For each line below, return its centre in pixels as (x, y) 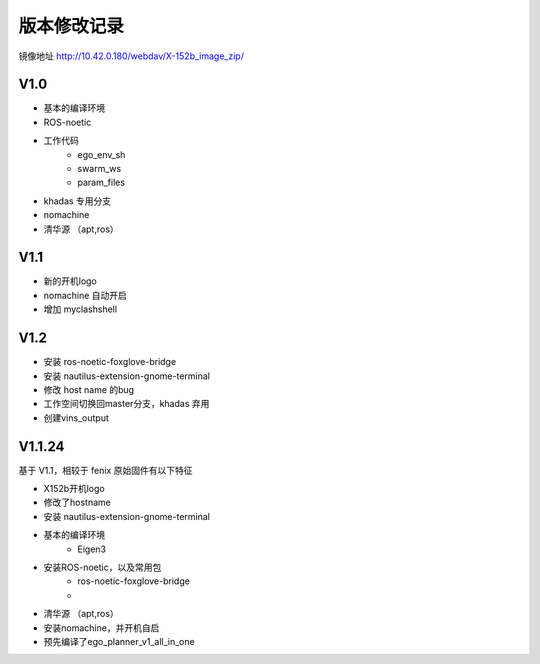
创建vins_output (76, 417)
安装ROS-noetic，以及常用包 (102, 567)
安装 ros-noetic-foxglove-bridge (110, 362)
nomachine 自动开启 (85, 295)
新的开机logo (70, 281)
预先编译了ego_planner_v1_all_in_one (119, 641)
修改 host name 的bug (89, 389)
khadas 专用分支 (77, 201)
